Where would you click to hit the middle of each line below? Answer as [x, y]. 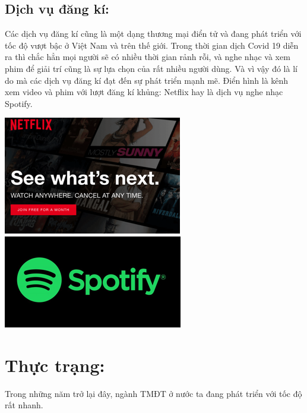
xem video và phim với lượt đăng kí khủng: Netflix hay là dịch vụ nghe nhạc [144, 92]
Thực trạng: [55, 365]
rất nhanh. [24, 405]
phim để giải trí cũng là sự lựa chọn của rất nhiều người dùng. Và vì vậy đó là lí [151, 68]
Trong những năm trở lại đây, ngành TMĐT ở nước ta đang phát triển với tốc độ [153, 393]
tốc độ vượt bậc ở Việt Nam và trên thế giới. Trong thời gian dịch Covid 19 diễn [152, 45]
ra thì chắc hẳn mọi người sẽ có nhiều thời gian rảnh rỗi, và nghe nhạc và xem [148, 57]
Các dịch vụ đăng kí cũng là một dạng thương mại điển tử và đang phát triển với [153, 34]
